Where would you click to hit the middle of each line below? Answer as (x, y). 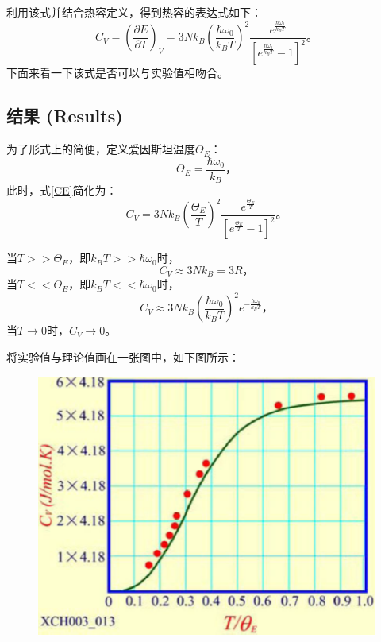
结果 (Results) (65, 116)
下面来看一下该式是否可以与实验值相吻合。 (117, 73)
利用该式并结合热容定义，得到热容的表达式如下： (134, 12)
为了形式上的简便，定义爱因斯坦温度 (101, 149)
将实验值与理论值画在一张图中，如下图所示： (123, 357)
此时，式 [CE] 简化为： (62, 190)
